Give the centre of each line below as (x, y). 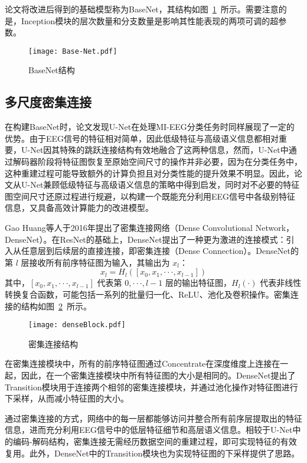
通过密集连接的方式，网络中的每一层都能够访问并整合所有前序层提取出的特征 (153, 418)
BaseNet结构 (52, 70)
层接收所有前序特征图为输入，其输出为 (95, 262)
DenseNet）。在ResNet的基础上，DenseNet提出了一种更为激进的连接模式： (146, 239)
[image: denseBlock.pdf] (77, 325)
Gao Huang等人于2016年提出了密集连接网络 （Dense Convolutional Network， (150, 227)
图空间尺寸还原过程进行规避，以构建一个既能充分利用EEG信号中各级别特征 (150, 196)
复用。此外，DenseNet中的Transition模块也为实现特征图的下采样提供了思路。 (152, 453)
